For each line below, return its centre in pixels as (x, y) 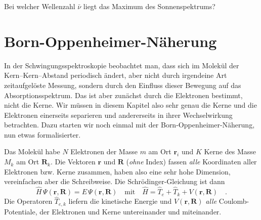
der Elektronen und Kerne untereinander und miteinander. (130, 211)
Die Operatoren (28, 201)
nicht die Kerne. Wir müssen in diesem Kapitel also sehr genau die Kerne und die (130, 105)
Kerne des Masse (230, 151)
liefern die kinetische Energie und (120, 201)
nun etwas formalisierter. (42, 134)
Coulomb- (234, 201)
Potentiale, (21, 211)
